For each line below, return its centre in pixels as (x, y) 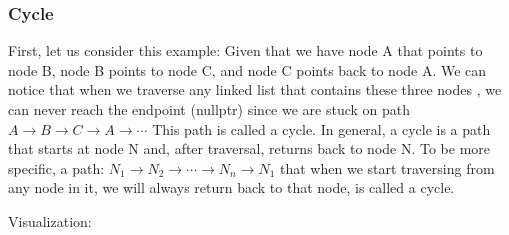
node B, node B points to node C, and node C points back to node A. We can (247, 69)
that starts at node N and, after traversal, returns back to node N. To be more (249, 148)
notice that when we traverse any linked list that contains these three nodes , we (255, 89)
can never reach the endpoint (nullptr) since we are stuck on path (209, 109)
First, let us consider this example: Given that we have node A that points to (245, 50)
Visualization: (50, 220)
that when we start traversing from (387, 167)
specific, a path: (56, 167)
